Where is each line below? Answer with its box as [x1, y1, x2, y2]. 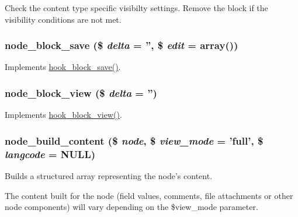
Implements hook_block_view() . [5, 108, 122, 121]
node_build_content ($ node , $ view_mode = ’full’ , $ [5, 133, 264, 148]
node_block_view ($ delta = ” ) [5, 85, 157, 100]
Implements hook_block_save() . [5, 61, 121, 73]
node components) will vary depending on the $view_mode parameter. [5, 201, 258, 213]
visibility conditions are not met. [5, 13, 122, 25]
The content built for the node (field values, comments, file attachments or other [5, 189, 293, 201]
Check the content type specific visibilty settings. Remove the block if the [5, 2, 268, 13]
